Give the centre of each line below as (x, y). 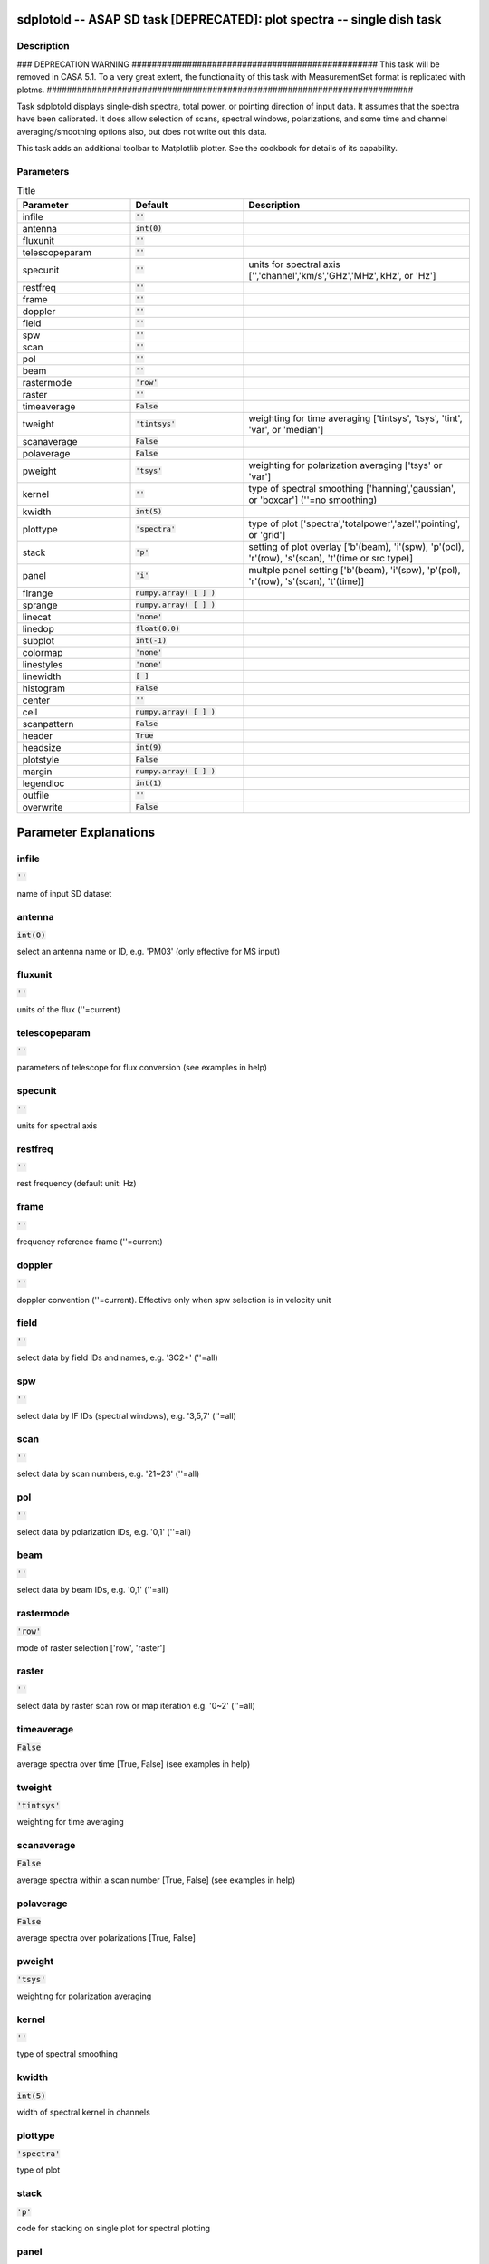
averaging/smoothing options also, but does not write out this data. (142, 131)
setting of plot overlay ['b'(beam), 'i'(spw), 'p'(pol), (356, 546)
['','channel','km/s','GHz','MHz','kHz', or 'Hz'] (342, 275)
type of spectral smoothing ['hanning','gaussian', (352, 488)
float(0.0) (158, 629)
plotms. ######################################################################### (215, 90)
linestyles (43, 664)
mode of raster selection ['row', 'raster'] (91, 1647)
